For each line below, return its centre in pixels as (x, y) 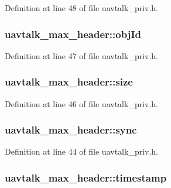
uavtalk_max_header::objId (73, 34)
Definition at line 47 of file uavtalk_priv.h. (82, 55)
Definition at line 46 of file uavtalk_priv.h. (82, 103)
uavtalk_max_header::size (69, 82)
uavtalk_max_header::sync (71, 130)
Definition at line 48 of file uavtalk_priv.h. (82, 8)
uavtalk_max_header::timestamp (86, 177)
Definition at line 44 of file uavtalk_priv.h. (82, 151)
